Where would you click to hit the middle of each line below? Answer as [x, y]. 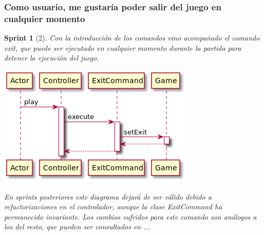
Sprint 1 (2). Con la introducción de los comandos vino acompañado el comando [132, 38]
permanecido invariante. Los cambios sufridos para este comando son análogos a [130, 216]
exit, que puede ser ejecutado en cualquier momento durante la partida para [123, 47]
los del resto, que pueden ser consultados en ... [77, 227]
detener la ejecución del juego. [52, 58]
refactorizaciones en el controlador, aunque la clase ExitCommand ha [113, 207]
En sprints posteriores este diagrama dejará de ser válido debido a [108, 196]
